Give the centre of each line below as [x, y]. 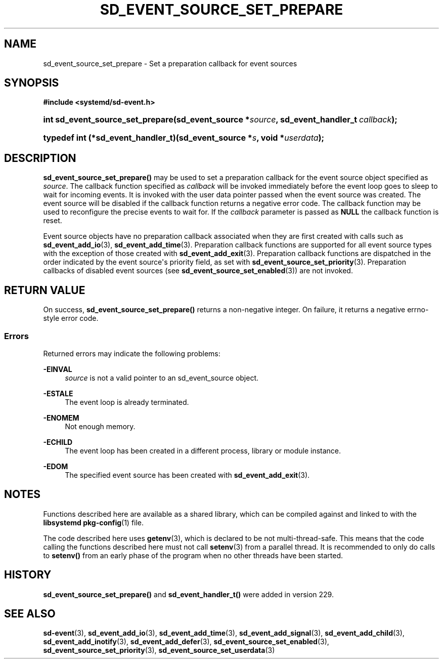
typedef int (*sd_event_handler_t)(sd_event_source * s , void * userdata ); [184, 138]
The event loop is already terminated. [127, 402]
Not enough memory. [100, 426]
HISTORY [28, 575]
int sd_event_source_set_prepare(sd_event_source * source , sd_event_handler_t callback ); [220, 120]
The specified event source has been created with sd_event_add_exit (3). [187, 475]
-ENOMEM [61, 418]
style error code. [71, 318]
